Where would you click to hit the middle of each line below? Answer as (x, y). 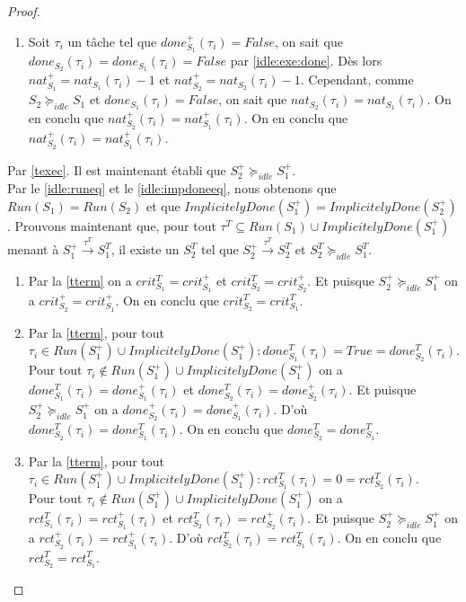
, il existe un (145, 249)
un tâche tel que (112, 41)
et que (163, 206)
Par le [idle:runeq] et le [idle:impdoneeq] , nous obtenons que (172, 188)
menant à (33, 249)
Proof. (24, 11)
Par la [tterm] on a (80, 281)
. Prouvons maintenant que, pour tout (112, 226)
